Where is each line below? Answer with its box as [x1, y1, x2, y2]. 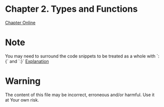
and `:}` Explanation [9, 58, 49, 64]
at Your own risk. [5, 97, 39, 103]
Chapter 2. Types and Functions [5, 3, 138, 15]
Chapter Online [5, 20, 36, 26]
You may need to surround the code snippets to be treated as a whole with [5, 53, 156, 59]
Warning [5, 76, 41, 87]
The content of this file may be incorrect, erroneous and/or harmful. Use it [5, 92, 155, 98]
